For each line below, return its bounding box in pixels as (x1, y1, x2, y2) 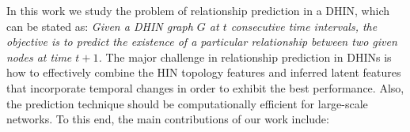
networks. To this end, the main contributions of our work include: (6, 111, 329, 127)
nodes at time (6, 48, 72, 65)
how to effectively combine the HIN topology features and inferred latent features (6, 64, 401, 81)
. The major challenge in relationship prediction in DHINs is (98, 48, 392, 65)
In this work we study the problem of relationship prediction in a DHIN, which (6, 2, 389, 18)
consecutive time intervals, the (230, 17, 378, 34)
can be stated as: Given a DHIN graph (6, 17, 193, 34)
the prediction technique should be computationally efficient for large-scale (6, 95, 368, 111)
